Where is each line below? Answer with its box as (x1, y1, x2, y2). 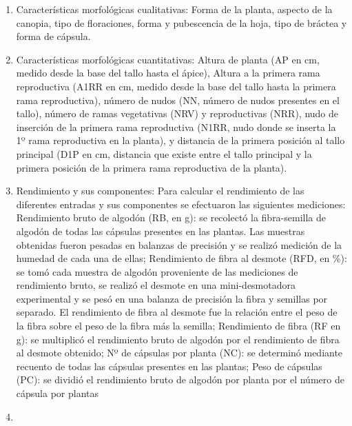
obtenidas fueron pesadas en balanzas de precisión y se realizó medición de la (16, 237, 342, 252)
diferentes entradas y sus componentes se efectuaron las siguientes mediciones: (16, 196, 346, 211)
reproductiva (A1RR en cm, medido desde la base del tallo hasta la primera (16, 79, 336, 93)
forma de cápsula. (16, 29, 91, 43)
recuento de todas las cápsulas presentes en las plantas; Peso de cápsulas (16, 358, 322, 373)
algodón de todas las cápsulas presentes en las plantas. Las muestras (16, 223, 305, 238)
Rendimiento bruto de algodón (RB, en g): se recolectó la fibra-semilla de (16, 210, 327, 225)
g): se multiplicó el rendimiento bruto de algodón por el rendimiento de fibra (16, 332, 340, 346)
